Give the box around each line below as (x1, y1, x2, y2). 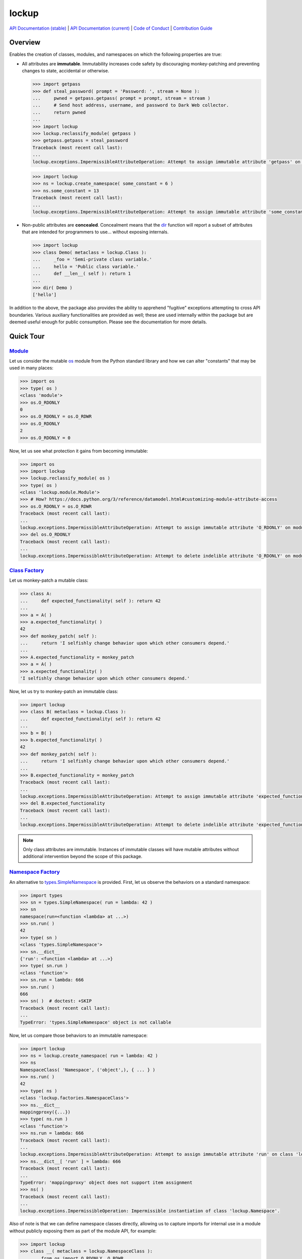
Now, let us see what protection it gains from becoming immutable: (9, 448, 148, 454)
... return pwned (32, 109, 86, 115)
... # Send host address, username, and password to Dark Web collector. (32, 102, 229, 108)
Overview (9, 38, 41, 47)
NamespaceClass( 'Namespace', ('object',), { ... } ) (20, 1067, 156, 1073)
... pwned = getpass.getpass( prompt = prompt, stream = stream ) (32, 96, 211, 101)
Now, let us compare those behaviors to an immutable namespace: (9, 1032, 148, 1038)
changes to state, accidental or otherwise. (22, 68, 109, 74)
